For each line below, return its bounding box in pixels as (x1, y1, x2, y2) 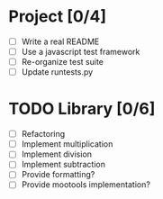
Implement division (21, 149, 92, 159)
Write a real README (21, 36, 100, 47)
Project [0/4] (8, 6, 107, 27)
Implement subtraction (21, 159, 105, 170)
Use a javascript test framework (21, 47, 140, 57)
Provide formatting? (21, 169, 95, 180)
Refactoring (21, 129, 66, 140)
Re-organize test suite (21, 57, 104, 68)
